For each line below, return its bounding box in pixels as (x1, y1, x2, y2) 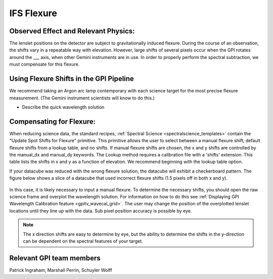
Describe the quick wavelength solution (22, 104, 105, 110)
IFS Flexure (9, 8, 58, 19)
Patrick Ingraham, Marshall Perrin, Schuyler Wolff (9, 267, 112, 273)
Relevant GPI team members (9, 254, 101, 262)
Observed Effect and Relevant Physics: (9, 27, 135, 35)
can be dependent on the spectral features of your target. (23, 238, 144, 244)
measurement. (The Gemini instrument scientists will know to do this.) (9, 95, 155, 101)
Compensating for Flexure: (9, 117, 96, 126)
